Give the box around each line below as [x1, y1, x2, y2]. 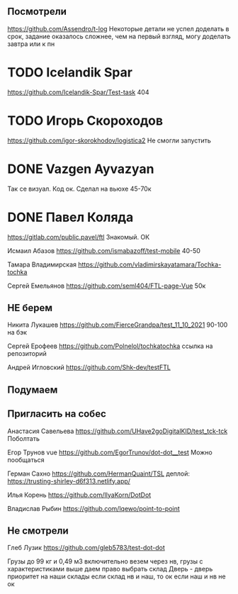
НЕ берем [7, 301, 53, 314]
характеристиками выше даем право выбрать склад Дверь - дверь [7, 565, 213, 573]
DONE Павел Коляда [7, 209, 134, 225]
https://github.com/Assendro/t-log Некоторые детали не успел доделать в [7, 24, 229, 33]
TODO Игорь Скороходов [7, 113, 164, 128]
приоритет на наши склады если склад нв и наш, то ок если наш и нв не [7, 572, 226, 581]
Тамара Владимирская [7, 260, 76, 269]
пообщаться [7, 455, 45, 464]
